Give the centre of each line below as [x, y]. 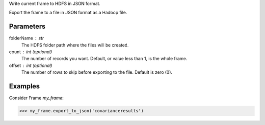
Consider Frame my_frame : [36, 98]
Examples [25, 86]
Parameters [27, 27]
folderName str [26, 38]
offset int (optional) [31, 65]
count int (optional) [31, 52]
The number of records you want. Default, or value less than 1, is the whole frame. [104, 59]
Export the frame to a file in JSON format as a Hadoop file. [68, 13]
